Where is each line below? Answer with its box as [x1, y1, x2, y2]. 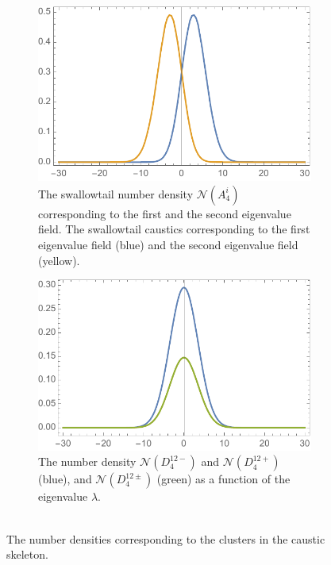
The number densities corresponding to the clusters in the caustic [6, 530, 325, 547]
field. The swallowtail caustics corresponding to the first [38, 221, 310, 237]
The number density [38, 453, 137, 470]
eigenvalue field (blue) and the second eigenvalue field [38, 236, 298, 252]
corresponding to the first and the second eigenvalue [38, 205, 291, 221]
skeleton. [6, 546, 48, 563]
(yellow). [38, 252, 80, 268]
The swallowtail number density [38, 185, 194, 202]
